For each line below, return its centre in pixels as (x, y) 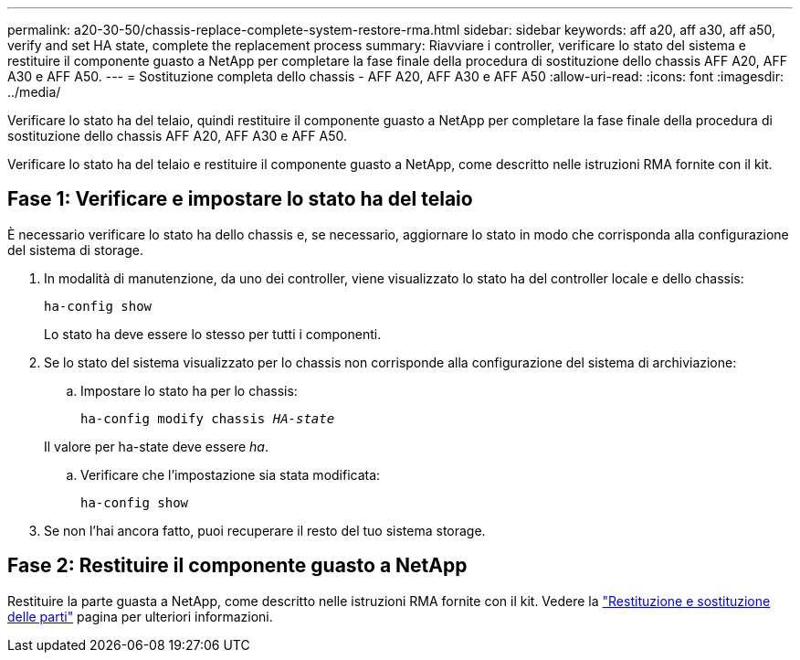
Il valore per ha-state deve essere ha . (156, 446)
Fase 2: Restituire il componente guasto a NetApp (237, 566)
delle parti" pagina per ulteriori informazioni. (140, 616)
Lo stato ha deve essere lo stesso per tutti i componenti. (213, 334)
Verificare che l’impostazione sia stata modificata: (231, 474)
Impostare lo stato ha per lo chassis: (189, 390)
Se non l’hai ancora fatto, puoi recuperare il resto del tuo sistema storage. (265, 530)
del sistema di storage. (75, 250)
